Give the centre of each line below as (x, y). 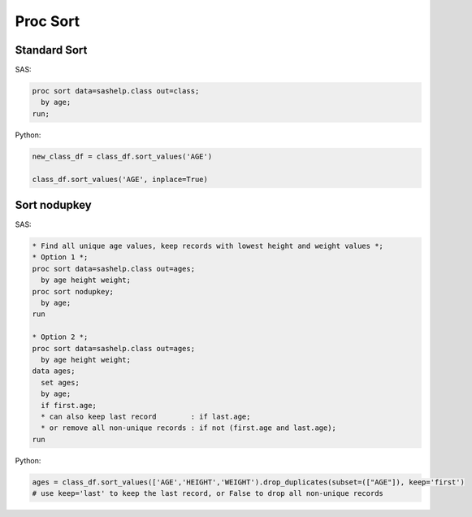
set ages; (61, 382)
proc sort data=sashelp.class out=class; (116, 91)
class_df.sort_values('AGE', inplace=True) (120, 179)
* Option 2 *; (60, 337)
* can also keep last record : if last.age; (146, 416)
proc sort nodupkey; (73, 291)
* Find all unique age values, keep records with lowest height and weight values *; (208, 246)
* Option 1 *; (60, 257)
